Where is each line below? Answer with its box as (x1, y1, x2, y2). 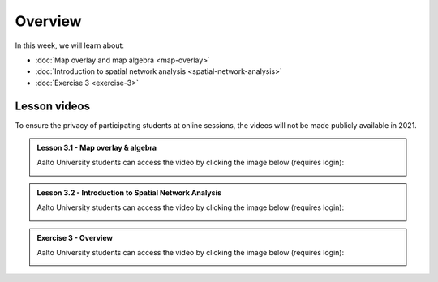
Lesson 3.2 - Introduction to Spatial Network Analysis (36, 187, 222, 198)
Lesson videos (15, 99, 91, 113)
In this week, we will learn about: (15, 41, 125, 50)
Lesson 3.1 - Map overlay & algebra (36, 143, 157, 153)
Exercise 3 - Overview (36, 233, 114, 242)
